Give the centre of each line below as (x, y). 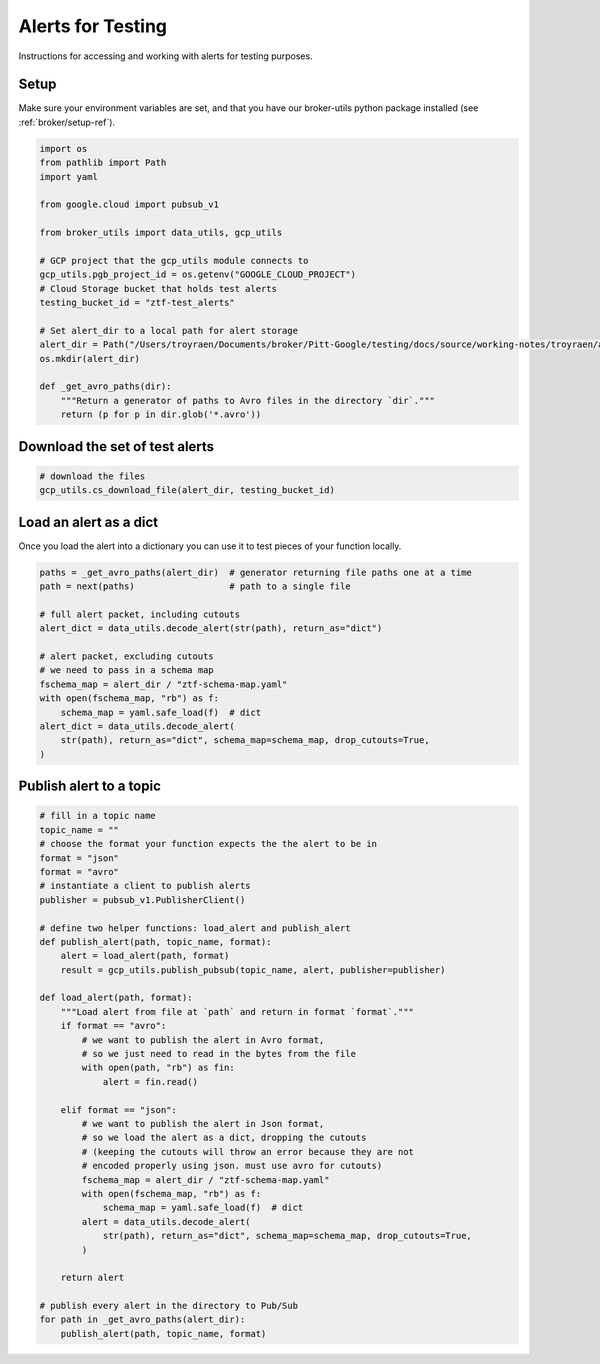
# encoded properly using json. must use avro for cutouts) (232, 1166)
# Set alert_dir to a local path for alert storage (169, 330)
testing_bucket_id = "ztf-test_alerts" (137, 303)
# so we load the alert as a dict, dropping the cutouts (224, 1138)
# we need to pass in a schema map (126, 670)
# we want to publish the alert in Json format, (203, 1123)
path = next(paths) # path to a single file (195, 586)
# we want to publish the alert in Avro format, (203, 1039)
